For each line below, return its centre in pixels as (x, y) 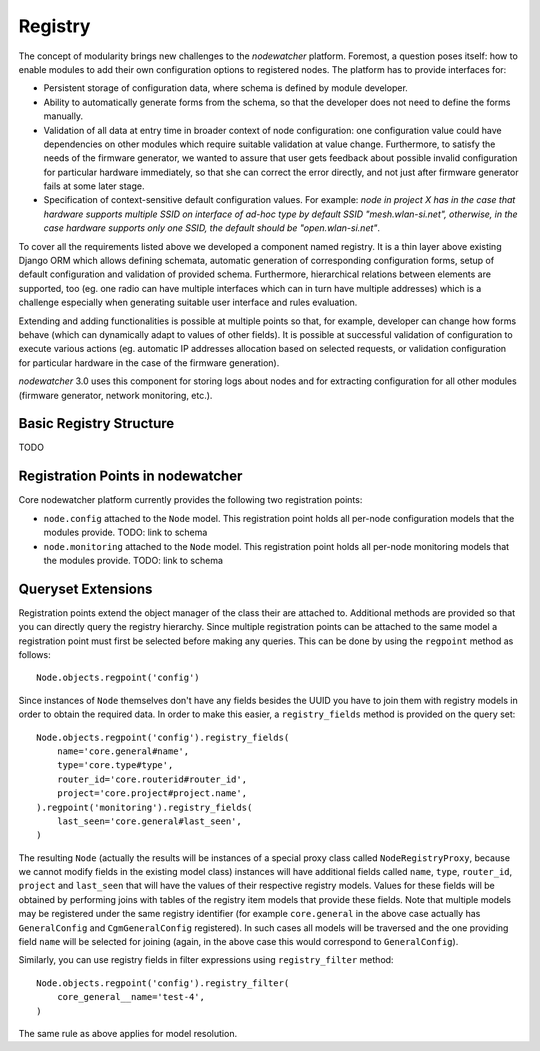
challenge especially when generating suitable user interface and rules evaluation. (188, 302)
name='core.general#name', (123, 751)
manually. (63, 116)
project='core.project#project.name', (152, 793)
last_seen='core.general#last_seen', (149, 821)
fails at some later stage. (94, 186)
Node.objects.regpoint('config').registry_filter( (163, 983)
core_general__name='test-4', (130, 997)
